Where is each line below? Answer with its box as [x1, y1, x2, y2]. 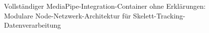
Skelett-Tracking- [133, 10, 186, 20]
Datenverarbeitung [4, 20, 61, 30]
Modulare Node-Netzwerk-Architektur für [4, 10, 131, 20]
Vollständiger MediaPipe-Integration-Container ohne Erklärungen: [4, 1, 206, 11]
